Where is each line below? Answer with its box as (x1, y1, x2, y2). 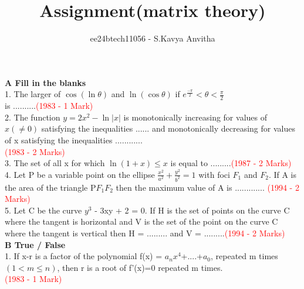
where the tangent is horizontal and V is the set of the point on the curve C (5, 215, 278, 228)
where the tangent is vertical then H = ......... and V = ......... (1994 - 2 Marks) (5, 226, 285, 239)
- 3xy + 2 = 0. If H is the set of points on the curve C (94, 204, 290, 216)
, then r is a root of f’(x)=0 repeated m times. (57, 261, 223, 273)
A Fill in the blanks (5, 76, 86, 88)
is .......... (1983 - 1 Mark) (5, 99, 93, 112)
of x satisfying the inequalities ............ (5, 133, 143, 146)
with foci (198, 168, 230, 180)
